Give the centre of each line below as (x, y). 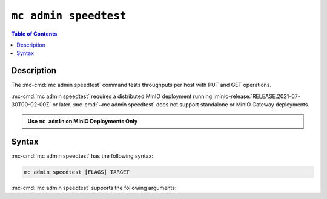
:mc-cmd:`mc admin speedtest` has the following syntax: (82, 156)
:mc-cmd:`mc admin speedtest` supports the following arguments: (94, 188)
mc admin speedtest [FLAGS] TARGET (77, 172)
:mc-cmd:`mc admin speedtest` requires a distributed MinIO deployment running (112, 96)
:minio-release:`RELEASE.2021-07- (257, 96)
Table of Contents (34, 34)
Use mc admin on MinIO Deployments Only (83, 122)
